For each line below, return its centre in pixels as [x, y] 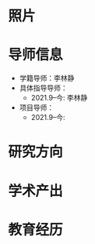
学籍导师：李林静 [47, 78]
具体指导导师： [43, 88]
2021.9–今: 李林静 [59, 98]
